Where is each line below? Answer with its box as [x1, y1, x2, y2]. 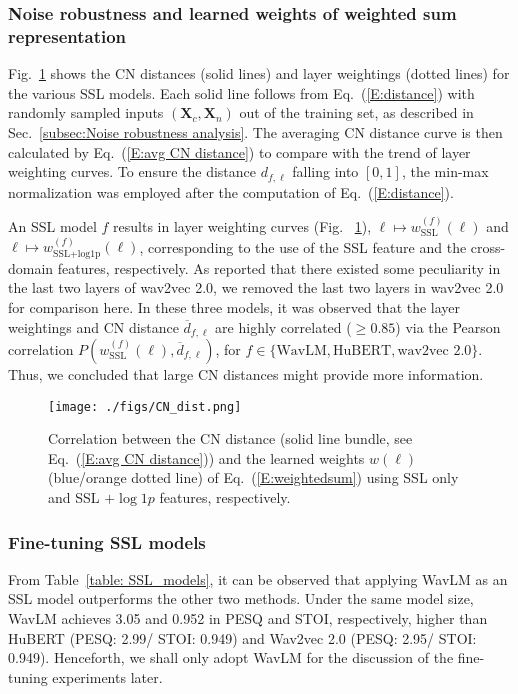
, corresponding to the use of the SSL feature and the [139, 236, 467, 257]
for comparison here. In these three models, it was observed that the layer [8, 296, 461, 317]
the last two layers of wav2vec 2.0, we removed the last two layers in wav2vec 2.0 [8, 277, 504, 298]
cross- [470, 236, 506, 257]
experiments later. [52, 666, 163, 687]
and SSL [48, 487, 100, 508]
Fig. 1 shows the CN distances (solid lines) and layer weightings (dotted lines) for [8, 63, 510, 84]
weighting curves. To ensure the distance [8, 161, 257, 182]
